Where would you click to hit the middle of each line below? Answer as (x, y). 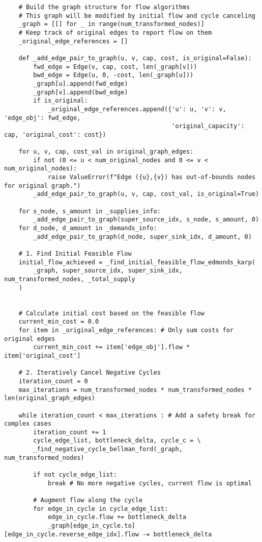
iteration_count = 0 (53, 381)
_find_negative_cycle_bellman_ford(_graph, (108, 449)
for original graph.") (42, 186)
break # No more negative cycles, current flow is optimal (150, 483)
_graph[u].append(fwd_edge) (81, 83)
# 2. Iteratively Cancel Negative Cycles (90, 373)
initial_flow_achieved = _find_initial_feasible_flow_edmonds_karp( (137, 262)
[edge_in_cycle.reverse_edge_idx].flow (71, 534)
